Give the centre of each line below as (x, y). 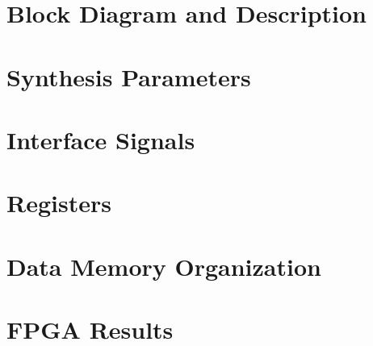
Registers (59, 203)
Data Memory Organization (164, 266)
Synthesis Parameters (129, 76)
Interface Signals (101, 139)
